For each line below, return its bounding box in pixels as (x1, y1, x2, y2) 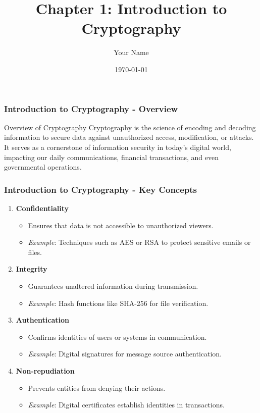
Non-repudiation (16, 365, 75, 376)
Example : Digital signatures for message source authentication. (28, 348, 222, 359)
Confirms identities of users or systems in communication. (28, 331, 207, 342)
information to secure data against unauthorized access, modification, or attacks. (4, 132, 254, 142)
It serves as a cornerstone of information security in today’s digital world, (4, 141, 231, 152)
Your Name (114, 47, 149, 58)
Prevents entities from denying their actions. (28, 382, 166, 393)
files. (28, 246, 42, 257)
